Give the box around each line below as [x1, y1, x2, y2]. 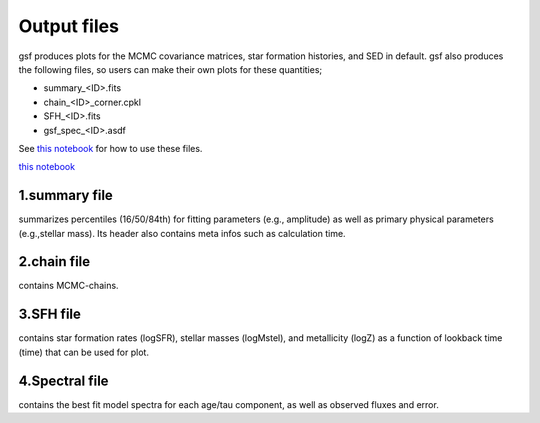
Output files [18, 15, 120, 37]
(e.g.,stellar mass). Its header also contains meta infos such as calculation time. [18, 227, 346, 239]
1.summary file [18, 187, 114, 204]
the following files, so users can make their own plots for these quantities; [18, 63, 323, 75]
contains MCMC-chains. [18, 280, 119, 292]
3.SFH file [18, 306, 82, 323]
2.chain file [18, 253, 91, 270]
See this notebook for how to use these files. [18, 142, 203, 154]
